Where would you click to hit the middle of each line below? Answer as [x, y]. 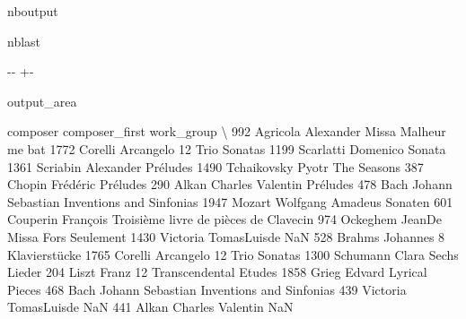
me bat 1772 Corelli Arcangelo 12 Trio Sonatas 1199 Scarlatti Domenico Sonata [227, 148]
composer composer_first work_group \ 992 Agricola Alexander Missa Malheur [227, 131]
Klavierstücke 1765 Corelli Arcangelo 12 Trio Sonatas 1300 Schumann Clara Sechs [233, 254]
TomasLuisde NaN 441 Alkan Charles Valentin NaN [150, 307]
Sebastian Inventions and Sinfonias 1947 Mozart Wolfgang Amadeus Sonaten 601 [230, 201]
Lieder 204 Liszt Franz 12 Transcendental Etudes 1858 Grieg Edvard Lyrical [217, 272]
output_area [42, 101]
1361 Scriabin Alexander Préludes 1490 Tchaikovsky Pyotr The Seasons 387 [215, 166]
